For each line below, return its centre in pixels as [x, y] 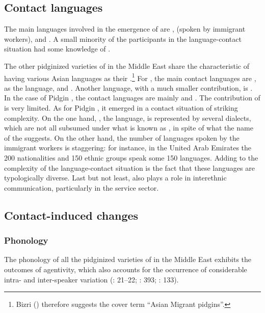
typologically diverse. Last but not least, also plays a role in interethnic [115, 178]
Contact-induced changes [71, 215]
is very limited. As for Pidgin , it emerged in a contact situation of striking [121, 108]
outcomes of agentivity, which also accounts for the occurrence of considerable [126, 269]
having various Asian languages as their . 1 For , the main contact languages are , [130, 77]
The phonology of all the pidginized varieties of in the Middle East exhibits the [128, 259]
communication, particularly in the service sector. [82, 187]
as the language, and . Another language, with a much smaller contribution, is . [128, 87]
